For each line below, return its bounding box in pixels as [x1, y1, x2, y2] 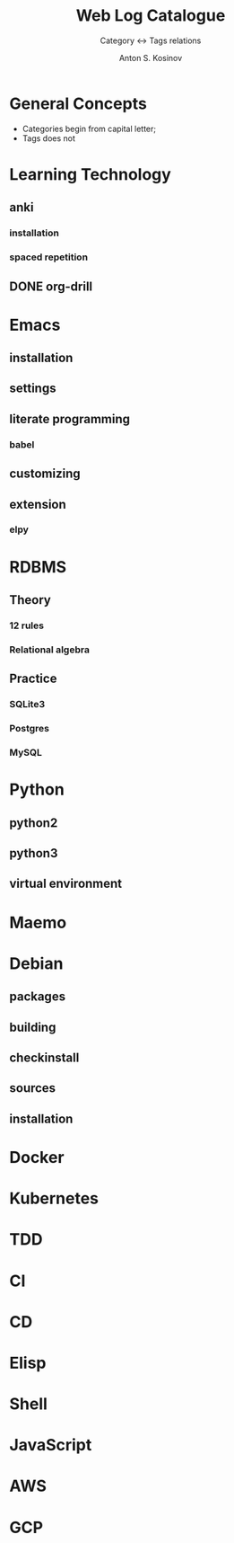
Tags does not [22, 132, 76, 144]
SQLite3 [9, 698, 46, 711]
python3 [9, 846, 58, 861]
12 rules [9, 619, 45, 632]
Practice [9, 671, 57, 687]
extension [9, 496, 67, 512]
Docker [9, 1147, 65, 1167]
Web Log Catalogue [75, 5, 226, 26]
